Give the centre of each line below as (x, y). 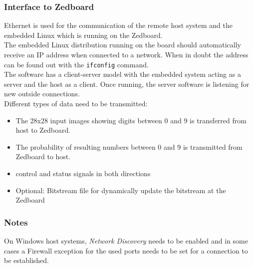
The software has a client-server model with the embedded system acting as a (123, 74)
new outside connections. (42, 94)
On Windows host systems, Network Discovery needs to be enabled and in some (126, 241)
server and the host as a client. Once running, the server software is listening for (127, 84)
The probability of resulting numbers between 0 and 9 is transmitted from (129, 146)
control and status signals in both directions (83, 173)
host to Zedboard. (43, 130)
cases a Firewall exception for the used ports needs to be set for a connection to (126, 250)
